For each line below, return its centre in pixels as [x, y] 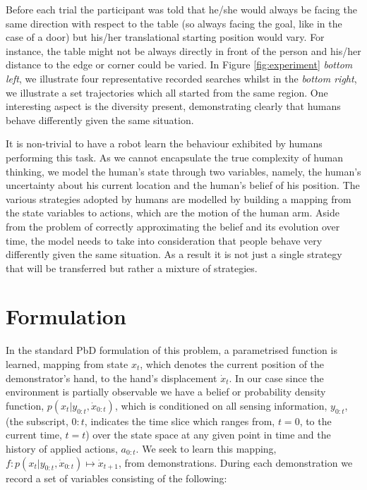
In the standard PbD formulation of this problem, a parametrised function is [172, 350]
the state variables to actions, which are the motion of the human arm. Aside [173, 213]
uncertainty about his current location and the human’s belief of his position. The [183, 185]
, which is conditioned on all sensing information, [221, 405]
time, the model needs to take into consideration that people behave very [164, 240]
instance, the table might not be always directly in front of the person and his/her [183, 50]
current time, [34, 435]
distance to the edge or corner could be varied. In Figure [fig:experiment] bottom [179, 65]
